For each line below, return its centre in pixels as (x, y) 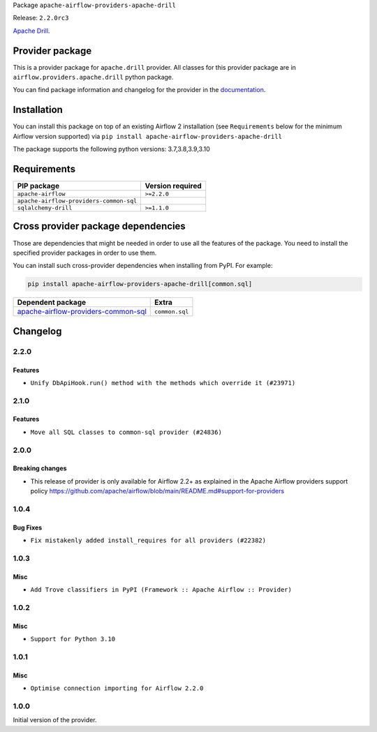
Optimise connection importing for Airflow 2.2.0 (117, 688)
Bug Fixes (28, 528)
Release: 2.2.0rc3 (41, 18)
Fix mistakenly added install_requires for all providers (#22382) (148, 540)
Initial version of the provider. (55, 720)
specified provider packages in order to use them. (85, 253)
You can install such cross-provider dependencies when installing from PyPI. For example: (143, 266)
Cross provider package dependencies (99, 226)
